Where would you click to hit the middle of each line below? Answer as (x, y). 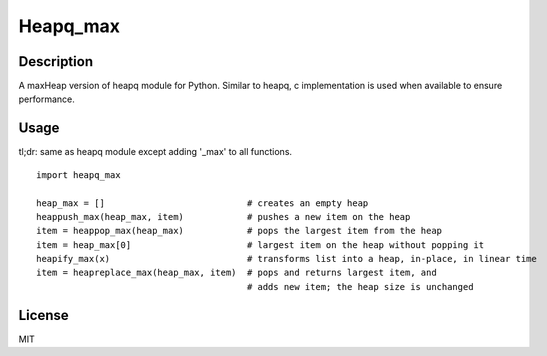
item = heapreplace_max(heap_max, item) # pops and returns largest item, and (236, 273)
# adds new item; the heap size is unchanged (360, 286)
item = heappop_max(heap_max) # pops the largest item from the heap (239, 231)
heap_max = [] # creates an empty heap (202, 203)
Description (56, 61)
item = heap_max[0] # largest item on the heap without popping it (260, 244)
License (43, 315)
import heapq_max (78, 174)
